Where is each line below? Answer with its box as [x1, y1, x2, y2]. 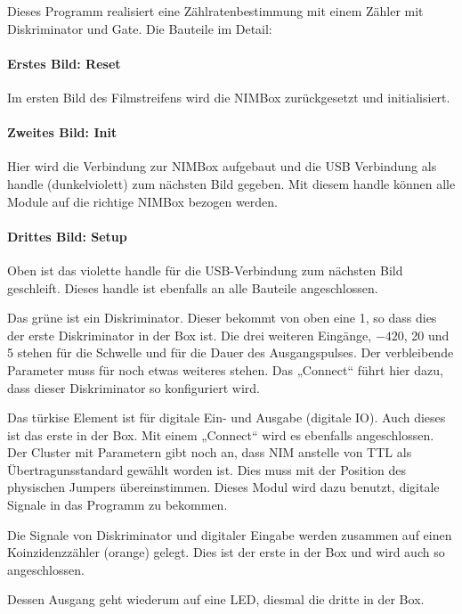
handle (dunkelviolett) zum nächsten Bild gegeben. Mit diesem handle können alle [7, 174, 456, 192]
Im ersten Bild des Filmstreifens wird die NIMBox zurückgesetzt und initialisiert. [7, 87, 450, 106]
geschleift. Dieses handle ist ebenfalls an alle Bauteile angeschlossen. [7, 278, 378, 297]
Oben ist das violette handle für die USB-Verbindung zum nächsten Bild [7, 260, 403, 279]
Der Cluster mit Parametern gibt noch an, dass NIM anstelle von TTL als [7, 443, 412, 462]
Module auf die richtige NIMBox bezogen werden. [7, 192, 278, 210]
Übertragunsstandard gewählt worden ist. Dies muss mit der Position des [7, 460, 407, 479]
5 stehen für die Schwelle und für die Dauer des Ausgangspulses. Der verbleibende [7, 343, 454, 362]
